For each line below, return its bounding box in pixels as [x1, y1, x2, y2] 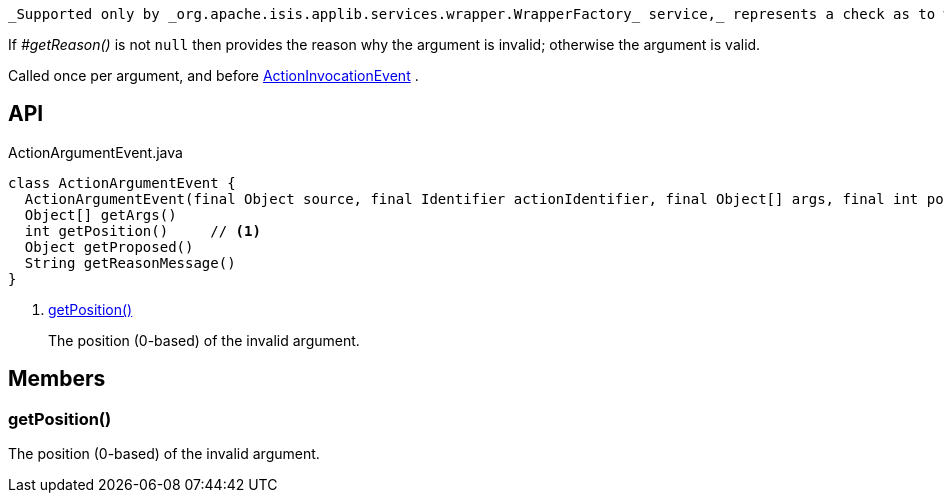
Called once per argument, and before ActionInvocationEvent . [8, 67, 419, 84]
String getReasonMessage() [24, 254, 236, 271]
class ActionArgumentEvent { [8, 174, 236, 191]
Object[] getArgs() [24, 206, 177, 223]
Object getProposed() [24, 238, 194, 255]
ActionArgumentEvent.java [8, 143, 183, 161]
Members [8, 366, 106, 392]
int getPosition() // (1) [24, 222, 261, 239]
